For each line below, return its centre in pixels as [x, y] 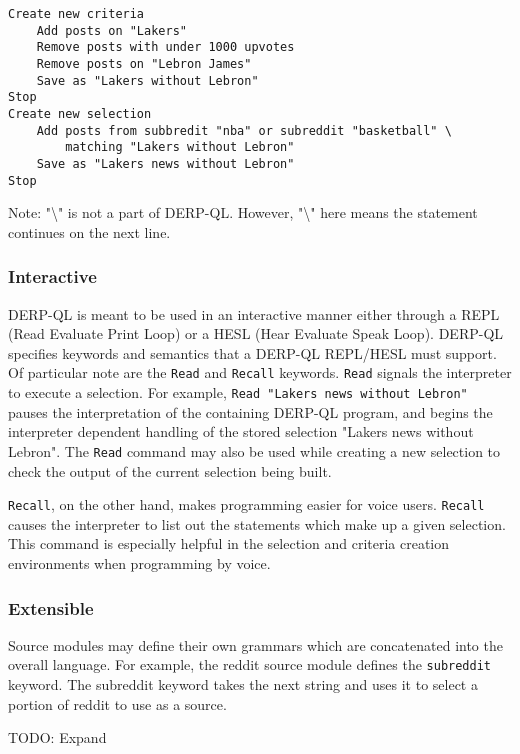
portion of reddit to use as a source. [117, 703]
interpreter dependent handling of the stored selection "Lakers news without [241, 431]
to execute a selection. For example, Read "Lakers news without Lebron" [238, 392]
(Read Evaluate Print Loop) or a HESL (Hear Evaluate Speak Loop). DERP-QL [256, 333]
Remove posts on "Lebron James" [144, 63]
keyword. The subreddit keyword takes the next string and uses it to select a [243, 684]
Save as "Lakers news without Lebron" [165, 163]
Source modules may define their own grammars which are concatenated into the [255, 644]
